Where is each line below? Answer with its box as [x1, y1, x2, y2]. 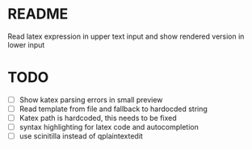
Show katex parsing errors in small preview [19, 94, 163, 105]
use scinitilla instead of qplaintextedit [19, 131, 143, 141]
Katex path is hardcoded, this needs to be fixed [19, 114, 177, 122]
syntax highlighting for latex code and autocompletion [19, 122, 199, 132]
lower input [7, 39, 45, 49]
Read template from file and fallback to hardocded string [19, 104, 208, 114]
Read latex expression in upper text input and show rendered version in [7, 31, 245, 41]
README [7, 5, 69, 23]
